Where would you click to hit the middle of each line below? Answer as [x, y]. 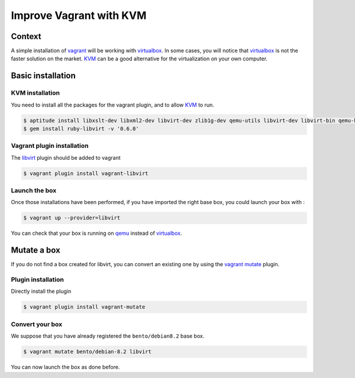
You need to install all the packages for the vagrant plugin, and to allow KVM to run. [112, 105]
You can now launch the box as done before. [65, 367]
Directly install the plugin [41, 291]
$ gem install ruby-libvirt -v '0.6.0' [81, 128]
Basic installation [43, 76]
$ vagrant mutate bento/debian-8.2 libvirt [88, 352]
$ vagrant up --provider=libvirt [72, 218]
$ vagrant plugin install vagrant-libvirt [86, 173]
